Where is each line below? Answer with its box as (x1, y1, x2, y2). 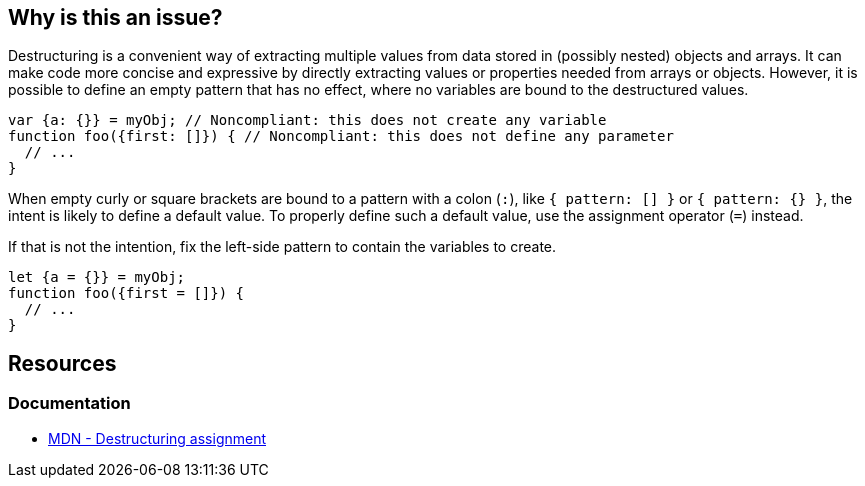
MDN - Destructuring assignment (48, 429, 267, 447)
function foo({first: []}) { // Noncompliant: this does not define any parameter (8, 128, 674, 145)
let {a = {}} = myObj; (8, 269, 186, 286)
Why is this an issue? (8, 5, 223, 30)
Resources (8, 350, 117, 376)
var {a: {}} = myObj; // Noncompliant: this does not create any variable (8, 112, 607, 129)
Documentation (8, 393, 131, 414)
